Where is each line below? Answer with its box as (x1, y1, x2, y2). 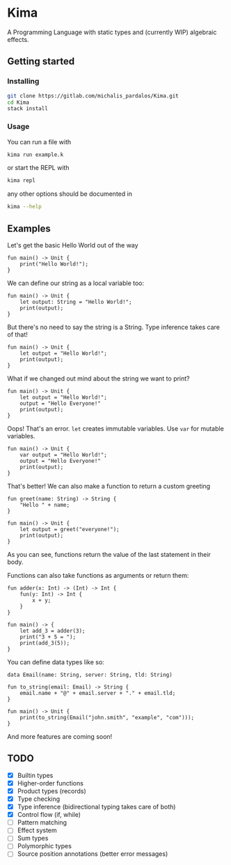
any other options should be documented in (7, 190, 132, 198)
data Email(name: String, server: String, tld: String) (7, 671, 173, 678)
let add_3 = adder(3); (19, 627, 86, 634)
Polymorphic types (17, 842, 72, 850)
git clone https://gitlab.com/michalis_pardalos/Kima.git (7, 92, 179, 99)
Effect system (17, 826, 57, 834)
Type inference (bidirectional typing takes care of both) (17, 803, 176, 811)
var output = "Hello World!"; (19, 451, 108, 458)
